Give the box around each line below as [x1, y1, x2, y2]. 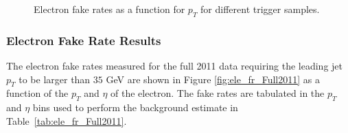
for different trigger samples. [200, 2, 320, 16]
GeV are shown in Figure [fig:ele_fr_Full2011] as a [106, 72, 320, 86]
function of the [6, 86, 69, 100]
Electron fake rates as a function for [34, 2, 185, 16]
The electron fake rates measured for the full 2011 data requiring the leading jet [6, 59, 343, 73]
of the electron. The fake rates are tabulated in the [111, 86, 325, 100]
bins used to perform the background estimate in [32, 100, 238, 115]
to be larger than [19, 72, 91, 86]
